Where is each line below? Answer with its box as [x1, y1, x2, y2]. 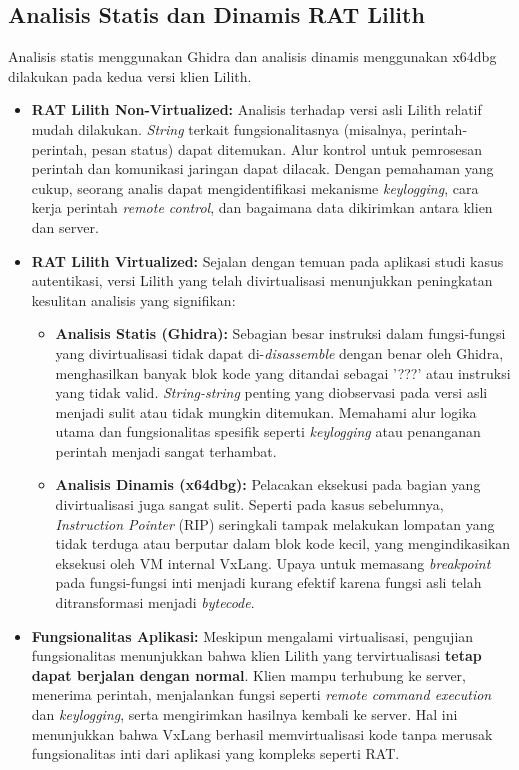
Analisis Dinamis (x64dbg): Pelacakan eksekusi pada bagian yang [55, 474, 481, 495]
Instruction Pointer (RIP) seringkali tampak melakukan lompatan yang [55, 513, 495, 534]
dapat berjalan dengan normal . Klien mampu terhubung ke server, [31, 664, 466, 685]
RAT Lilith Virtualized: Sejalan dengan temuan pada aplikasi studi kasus [31, 250, 504, 271]
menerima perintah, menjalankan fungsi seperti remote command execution [31, 684, 492, 705]
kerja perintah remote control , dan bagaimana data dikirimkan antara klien [31, 197, 493, 218]
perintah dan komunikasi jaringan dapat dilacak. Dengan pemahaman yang [31, 158, 494, 179]
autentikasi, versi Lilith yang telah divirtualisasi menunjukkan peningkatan [31, 270, 493, 291]
